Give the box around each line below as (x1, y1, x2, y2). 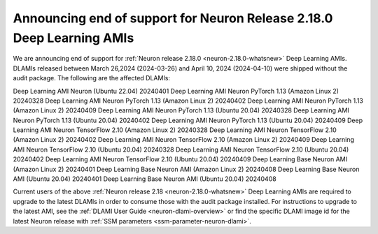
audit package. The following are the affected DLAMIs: (13, 74, 171, 82)
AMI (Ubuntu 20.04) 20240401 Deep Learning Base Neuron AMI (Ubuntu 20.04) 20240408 (13, 175, 276, 183)
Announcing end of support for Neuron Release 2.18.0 (13, 10, 333, 26)
